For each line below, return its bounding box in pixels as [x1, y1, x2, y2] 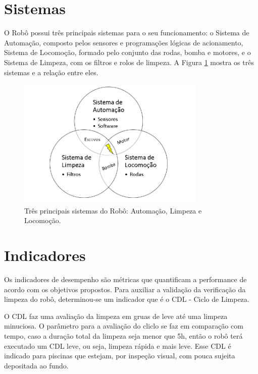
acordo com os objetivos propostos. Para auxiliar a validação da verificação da [4, 284, 246, 294]
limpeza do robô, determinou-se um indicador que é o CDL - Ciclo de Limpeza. [4, 294, 249, 304]
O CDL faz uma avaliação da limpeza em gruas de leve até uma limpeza [4, 310, 228, 321]
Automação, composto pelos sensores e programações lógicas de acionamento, [4, 37, 243, 47]
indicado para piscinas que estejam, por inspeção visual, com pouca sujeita [4, 350, 235, 361]
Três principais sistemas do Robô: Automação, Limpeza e [24, 205, 202, 216]
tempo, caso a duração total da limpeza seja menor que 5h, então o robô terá [4, 330, 243, 341]
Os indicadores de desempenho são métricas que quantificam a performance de [4, 274, 247, 284]
